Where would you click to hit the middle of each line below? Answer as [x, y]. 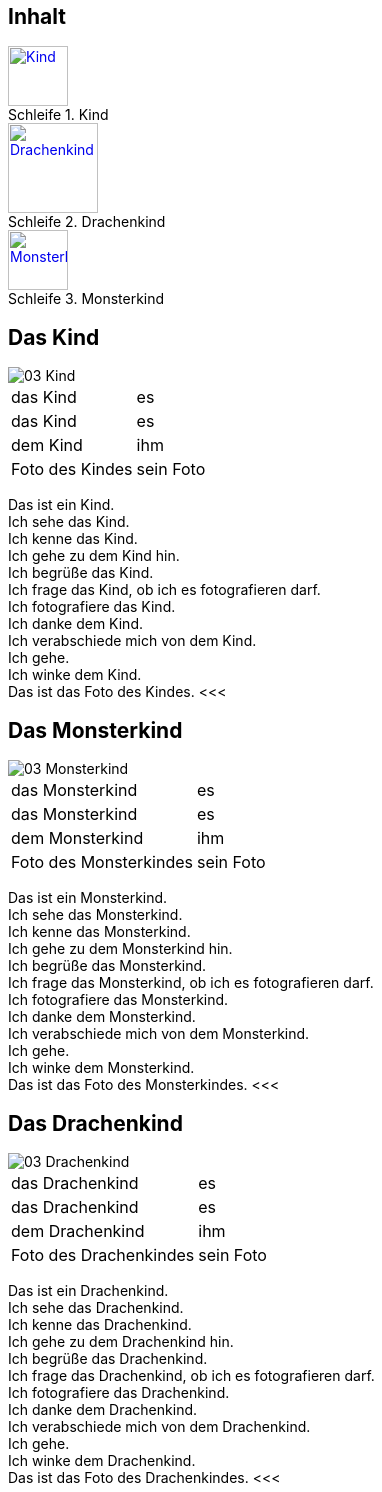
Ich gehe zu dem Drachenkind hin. [121, 1341]
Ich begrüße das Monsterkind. [107, 966]
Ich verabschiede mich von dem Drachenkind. [159, 1426]
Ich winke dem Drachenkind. [102, 1460]
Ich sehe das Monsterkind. [95, 915]
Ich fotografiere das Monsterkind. [118, 1000]
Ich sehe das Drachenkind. [96, 1307]
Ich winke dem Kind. [75, 675]
